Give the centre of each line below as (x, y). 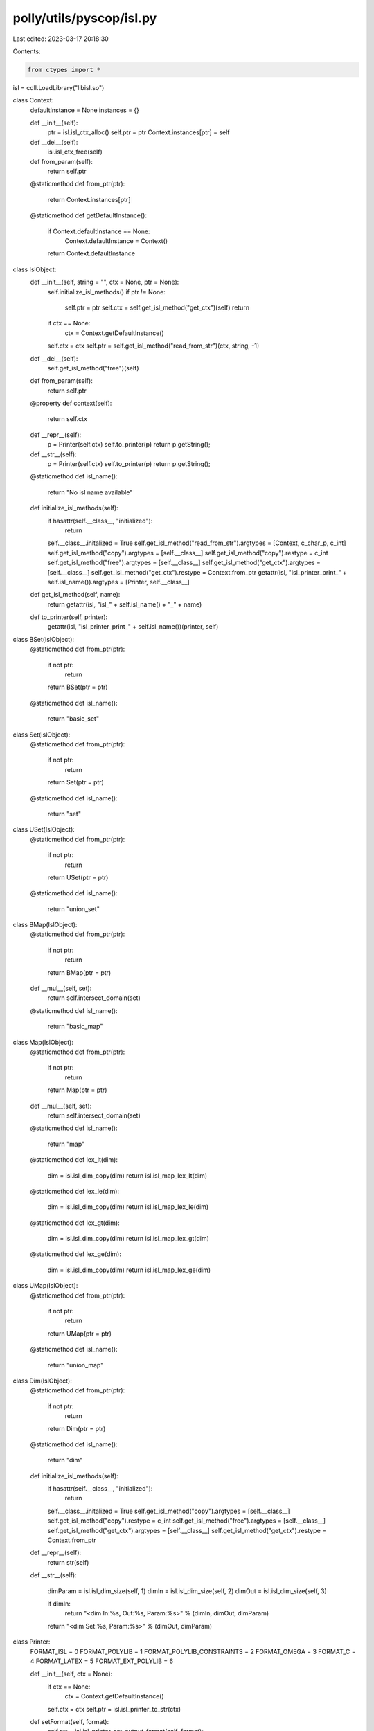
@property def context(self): (71, 403)
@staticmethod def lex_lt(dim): (74, 1160)
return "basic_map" (75, 1026)
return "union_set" (73, 909)
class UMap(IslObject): (45, 1286)
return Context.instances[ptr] (89, 199)
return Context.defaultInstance (91, 253)
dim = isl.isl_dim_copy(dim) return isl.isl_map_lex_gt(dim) (128, 1239)
